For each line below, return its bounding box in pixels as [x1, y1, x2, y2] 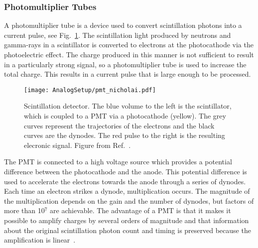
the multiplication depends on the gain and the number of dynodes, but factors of [4, 195, 254, 206]
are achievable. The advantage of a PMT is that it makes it [50, 205, 231, 216]
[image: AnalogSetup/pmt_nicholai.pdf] [24, 86, 156, 94]
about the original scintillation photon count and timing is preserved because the [4, 225, 251, 235]
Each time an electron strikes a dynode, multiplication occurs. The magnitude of [4, 186, 250, 196]
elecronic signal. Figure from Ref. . [24, 139, 131, 150]
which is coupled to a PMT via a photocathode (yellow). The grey [24, 111, 226, 121]
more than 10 [4, 205, 45, 216]
